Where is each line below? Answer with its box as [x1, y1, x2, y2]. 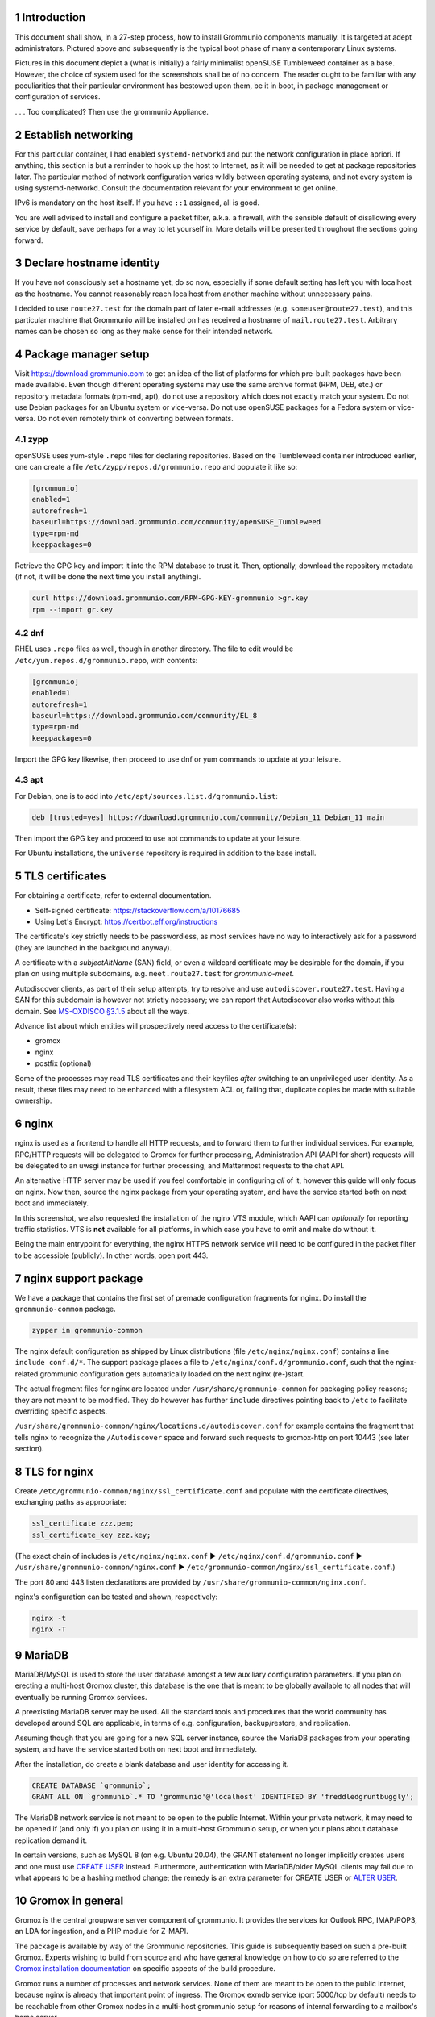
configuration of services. [14, 92, 101, 102]
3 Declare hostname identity [14, 257, 160, 270]
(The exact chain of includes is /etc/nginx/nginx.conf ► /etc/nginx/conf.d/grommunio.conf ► [14, 1551, 362, 1560]
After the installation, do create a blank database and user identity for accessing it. [14, 1759, 289, 1769]
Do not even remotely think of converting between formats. [37, 414, 234, 424]
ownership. [14, 1096, 52, 1105]
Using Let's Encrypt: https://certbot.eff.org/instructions [35, 917, 218, 926]
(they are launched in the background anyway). [14, 942, 172, 952]
